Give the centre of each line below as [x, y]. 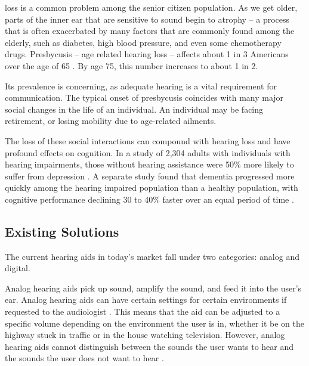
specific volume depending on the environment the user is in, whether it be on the [155, 323]
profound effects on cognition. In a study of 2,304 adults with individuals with [148, 152]
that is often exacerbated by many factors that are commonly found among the [150, 31]
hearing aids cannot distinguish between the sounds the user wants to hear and [149, 346]
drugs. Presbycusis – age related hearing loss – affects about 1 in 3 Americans [147, 54]
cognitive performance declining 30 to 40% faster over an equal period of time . [149, 199]
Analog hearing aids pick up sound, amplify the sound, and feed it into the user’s [153, 288]
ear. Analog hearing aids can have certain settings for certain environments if [146, 300]
